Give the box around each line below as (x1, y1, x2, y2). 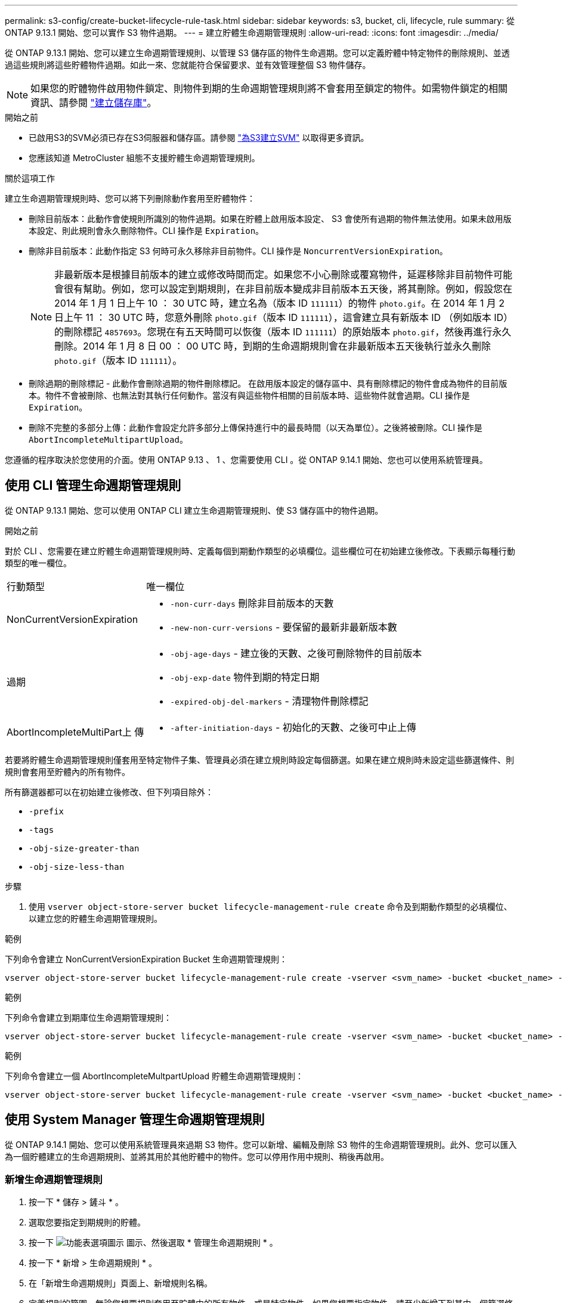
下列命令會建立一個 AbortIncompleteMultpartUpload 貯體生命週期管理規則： (5, 1070, 304, 1081)
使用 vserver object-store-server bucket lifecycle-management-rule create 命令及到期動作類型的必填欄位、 (29, 901, 512, 912)
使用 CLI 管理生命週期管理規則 (5, 478, 181, 493)
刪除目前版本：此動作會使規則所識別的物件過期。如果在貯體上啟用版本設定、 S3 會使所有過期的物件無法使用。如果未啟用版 (29, 214, 512, 224)
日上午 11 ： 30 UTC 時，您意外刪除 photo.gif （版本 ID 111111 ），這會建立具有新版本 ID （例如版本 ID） (54, 311, 513, 323)
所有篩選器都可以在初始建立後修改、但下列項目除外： (5, 786, 214, 797)
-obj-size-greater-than (29, 843, 140, 853)
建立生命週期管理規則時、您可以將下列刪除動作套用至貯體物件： (5, 193, 255, 203)
